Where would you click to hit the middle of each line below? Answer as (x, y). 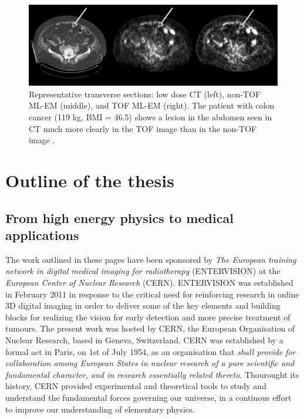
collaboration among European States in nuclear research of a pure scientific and (150, 363)
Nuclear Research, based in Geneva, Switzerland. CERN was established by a (144, 339)
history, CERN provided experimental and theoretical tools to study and (136, 386)
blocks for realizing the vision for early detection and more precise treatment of (148, 317)
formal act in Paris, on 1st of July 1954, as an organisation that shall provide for (151, 351)
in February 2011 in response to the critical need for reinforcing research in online (152, 294)
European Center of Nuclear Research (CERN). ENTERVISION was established (149, 283)
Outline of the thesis (90, 180)
